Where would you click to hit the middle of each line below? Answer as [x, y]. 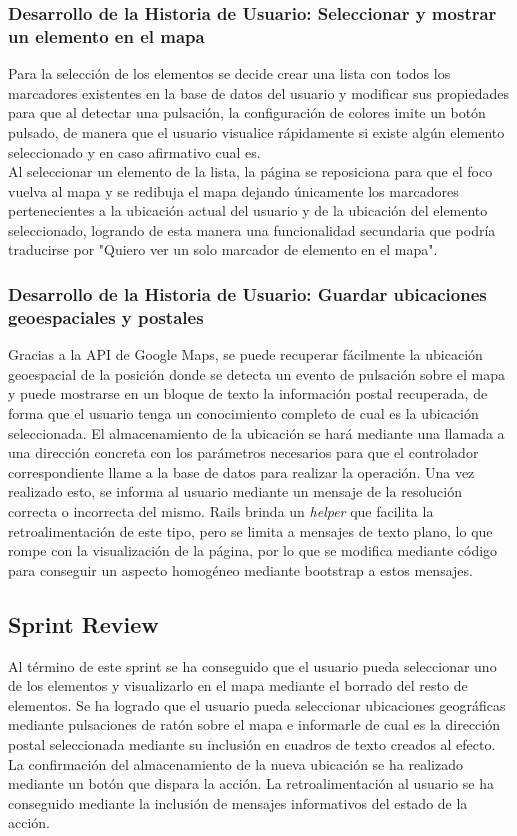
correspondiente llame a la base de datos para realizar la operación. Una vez [241, 471]
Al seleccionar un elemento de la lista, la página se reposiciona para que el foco [250, 171]
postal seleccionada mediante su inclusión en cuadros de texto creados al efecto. [252, 743]
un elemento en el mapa [106, 35]
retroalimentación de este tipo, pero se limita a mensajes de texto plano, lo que [250, 530]
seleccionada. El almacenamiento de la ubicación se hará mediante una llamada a [256, 432]
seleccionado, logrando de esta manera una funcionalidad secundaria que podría [252, 229]
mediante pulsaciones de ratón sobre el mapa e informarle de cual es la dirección [254, 724]
